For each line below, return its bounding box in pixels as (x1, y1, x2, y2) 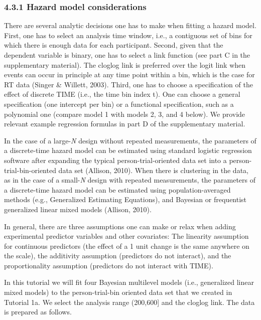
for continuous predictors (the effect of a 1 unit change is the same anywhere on (4, 240, 249, 251)
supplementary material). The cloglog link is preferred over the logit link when (4, 59, 246, 70)
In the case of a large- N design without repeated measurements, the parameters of (4, 135, 256, 145)
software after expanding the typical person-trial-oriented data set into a (4, 154, 227, 165)
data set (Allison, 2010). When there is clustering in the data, (58, 165, 248, 175)
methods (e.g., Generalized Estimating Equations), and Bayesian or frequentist (4, 194, 247, 205)
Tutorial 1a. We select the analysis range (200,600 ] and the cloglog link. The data (4, 296, 255, 307)
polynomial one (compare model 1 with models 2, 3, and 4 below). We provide (4, 108, 245, 119)
